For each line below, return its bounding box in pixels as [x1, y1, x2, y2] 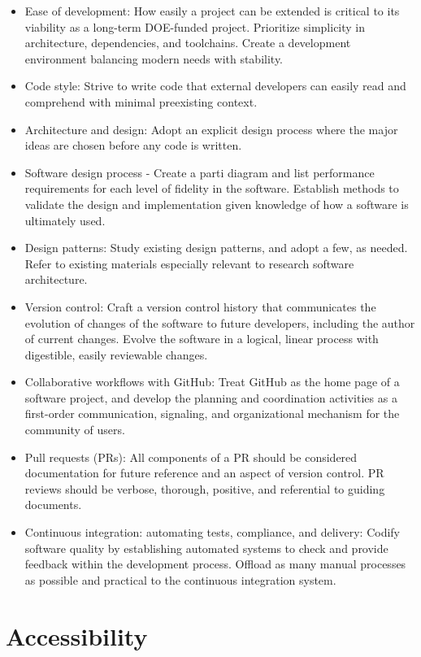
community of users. [24, 421, 125, 438]
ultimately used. [24, 211, 106, 228]
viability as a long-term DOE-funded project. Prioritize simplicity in [24, 18, 366, 35]
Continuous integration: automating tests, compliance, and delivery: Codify [24, 524, 400, 541]
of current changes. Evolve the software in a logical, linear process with [24, 330, 379, 347]
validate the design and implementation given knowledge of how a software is [24, 195, 409, 212]
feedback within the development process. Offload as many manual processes [24, 555, 406, 572]
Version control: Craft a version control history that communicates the [24, 298, 376, 315]
